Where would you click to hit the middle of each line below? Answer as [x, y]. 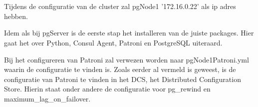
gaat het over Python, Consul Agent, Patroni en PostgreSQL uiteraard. [113, 42]
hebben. [16, 16]
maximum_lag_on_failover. [47, 98]
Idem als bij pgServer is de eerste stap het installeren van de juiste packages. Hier [129, 33]
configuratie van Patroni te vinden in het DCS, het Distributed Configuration [123, 79]
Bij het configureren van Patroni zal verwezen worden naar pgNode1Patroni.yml [127, 59]
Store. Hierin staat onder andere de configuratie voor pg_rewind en [107, 89]
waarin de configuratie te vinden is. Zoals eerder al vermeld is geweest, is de [120, 69]
